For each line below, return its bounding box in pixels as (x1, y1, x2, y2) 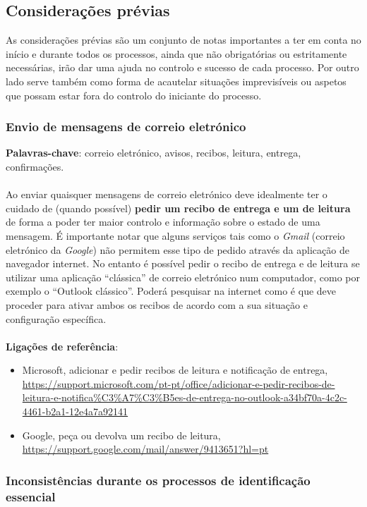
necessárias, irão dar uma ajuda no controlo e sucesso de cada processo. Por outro (6, 60, 359, 75)
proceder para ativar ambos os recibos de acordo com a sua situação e (6, 297, 308, 312)
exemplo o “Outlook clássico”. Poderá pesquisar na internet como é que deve (6, 283, 337, 298)
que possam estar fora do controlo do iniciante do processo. (6, 87, 262, 102)
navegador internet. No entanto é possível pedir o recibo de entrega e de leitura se (6, 256, 360, 271)
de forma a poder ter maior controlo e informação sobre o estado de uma (6, 214, 320, 229)
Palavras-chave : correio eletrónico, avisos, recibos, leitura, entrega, (6, 145, 301, 160)
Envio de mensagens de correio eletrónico (6, 118, 246, 135)
